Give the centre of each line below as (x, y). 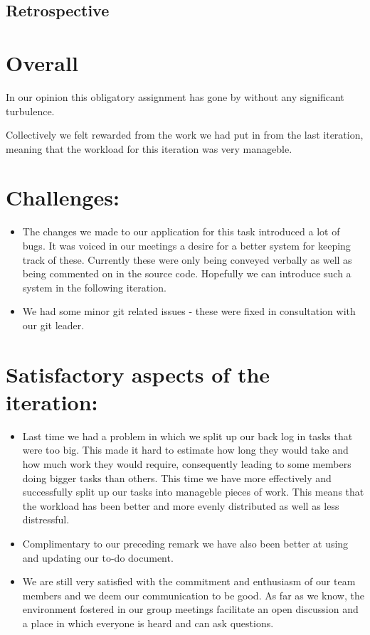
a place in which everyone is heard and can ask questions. (148, 623)
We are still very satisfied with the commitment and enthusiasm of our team (189, 581)
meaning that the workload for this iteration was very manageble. (149, 148)
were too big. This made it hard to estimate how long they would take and (185, 450)
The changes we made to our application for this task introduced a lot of (181, 231)
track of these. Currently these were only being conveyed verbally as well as (187, 259)
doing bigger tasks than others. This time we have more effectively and (177, 477)
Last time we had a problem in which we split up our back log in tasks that (187, 436)
